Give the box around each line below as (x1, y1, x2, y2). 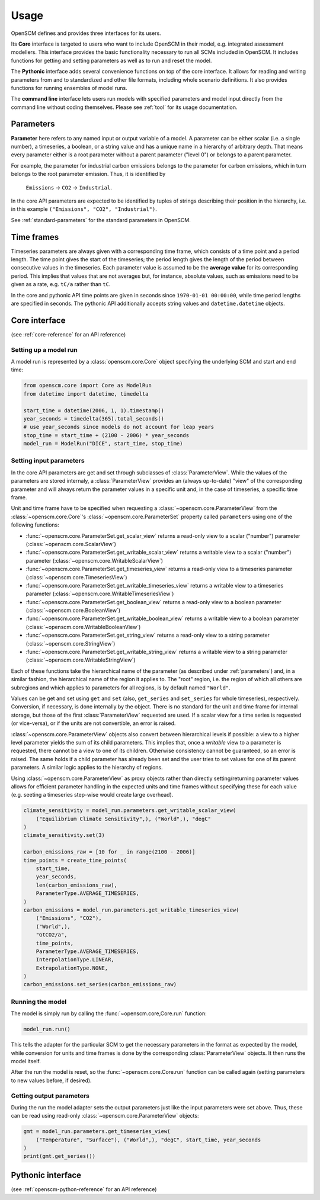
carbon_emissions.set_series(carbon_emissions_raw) (23, 981, 177, 988)
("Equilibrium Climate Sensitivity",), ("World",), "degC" (36, 815, 212, 822)
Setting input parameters (11, 457, 85, 465)
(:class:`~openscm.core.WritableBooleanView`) (25, 623, 141, 630)
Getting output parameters (11, 1092, 90, 1100)
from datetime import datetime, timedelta (23, 390, 149, 397)
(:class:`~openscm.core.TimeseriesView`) (25, 573, 127, 580)
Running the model (11, 997, 67, 1006)
